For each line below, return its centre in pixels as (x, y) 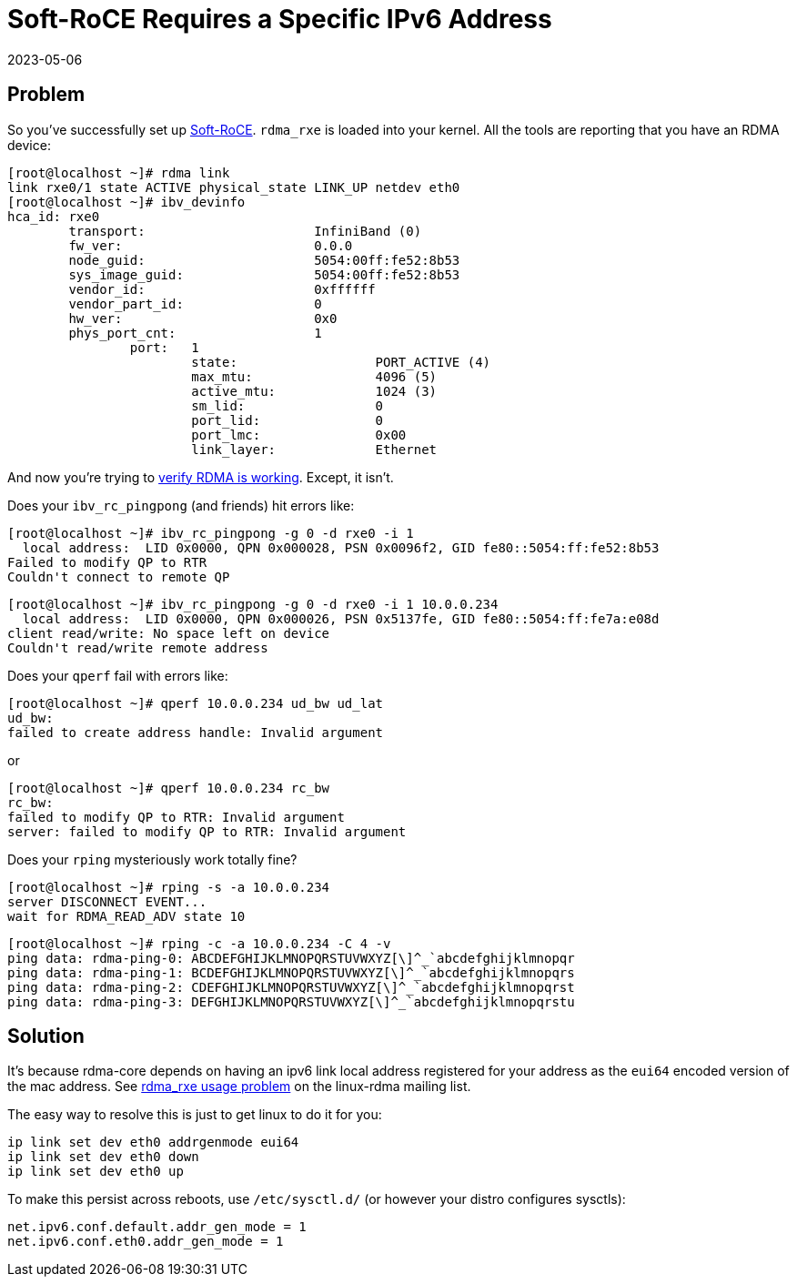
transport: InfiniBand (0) (245, 231)
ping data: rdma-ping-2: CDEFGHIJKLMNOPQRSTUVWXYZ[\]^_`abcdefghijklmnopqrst (291, 987)
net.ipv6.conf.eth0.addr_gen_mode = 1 (146, 1242)
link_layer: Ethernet (314, 449)
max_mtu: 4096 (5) (314, 376)
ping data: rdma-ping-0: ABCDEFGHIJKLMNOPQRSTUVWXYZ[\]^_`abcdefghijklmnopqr (291, 958)
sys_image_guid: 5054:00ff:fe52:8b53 (264, 274)
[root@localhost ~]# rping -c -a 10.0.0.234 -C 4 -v (199, 943)
